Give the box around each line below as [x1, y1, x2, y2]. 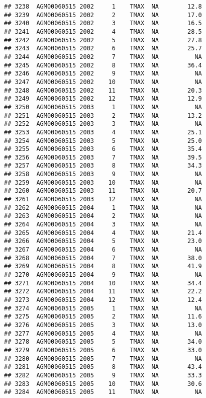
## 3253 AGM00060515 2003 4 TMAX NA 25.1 [4, 128, 202, 136]
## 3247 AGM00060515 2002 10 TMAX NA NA [4, 78, 202, 86]
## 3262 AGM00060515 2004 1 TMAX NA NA [4, 204, 202, 211]
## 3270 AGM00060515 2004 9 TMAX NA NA [4, 271, 202, 278]
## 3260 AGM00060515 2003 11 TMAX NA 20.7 [4, 187, 202, 195]
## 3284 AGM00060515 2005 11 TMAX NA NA [4, 388, 202, 396]
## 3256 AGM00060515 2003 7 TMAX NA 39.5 [4, 153, 202, 161]
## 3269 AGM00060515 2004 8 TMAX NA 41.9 [4, 263, 202, 270]
